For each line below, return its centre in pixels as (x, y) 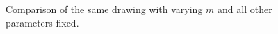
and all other (245, 9)
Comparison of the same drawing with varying (104, 9)
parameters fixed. (42, 22)
